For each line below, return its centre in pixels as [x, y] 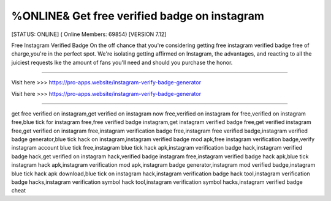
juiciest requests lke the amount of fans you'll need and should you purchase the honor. [122, 62]
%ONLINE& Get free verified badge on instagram [138, 16]
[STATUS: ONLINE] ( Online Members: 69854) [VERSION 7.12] [89, 34]
